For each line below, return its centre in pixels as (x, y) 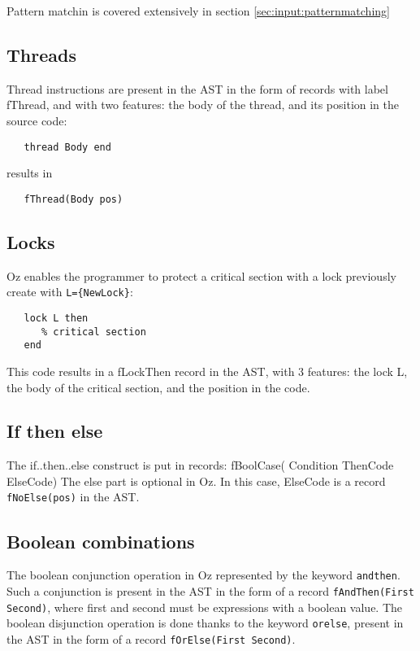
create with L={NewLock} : (70, 292)
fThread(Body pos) (74, 199)
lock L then (56, 318)
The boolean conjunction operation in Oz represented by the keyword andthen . (204, 575)
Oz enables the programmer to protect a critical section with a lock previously (201, 275)
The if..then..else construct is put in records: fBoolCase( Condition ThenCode (200, 465)
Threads (41, 54)
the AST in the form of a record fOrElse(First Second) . (151, 638)
